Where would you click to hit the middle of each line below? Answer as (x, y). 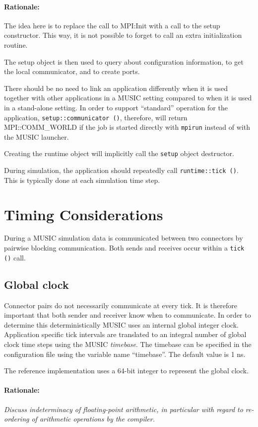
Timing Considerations (84, 214)
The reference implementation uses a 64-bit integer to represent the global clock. (127, 371)
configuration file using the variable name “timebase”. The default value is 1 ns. (125, 354)
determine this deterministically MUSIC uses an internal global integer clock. (121, 324)
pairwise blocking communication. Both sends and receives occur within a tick (124, 248)
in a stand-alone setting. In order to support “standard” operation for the (116, 107)
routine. (16, 44)
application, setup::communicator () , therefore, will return (96, 117)
